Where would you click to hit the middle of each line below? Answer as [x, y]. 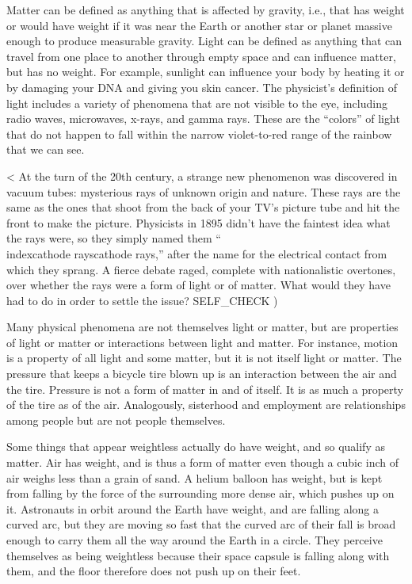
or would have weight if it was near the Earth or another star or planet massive [199, 25]
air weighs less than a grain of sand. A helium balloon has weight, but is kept [195, 477]
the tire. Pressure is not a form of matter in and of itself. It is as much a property [205, 389]
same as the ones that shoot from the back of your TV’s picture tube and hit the [203, 207]
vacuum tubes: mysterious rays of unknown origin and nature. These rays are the [204, 191]
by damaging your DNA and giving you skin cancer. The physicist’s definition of [202, 87]
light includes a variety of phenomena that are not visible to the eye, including [197, 103]
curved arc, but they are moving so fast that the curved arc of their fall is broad [201, 524]
